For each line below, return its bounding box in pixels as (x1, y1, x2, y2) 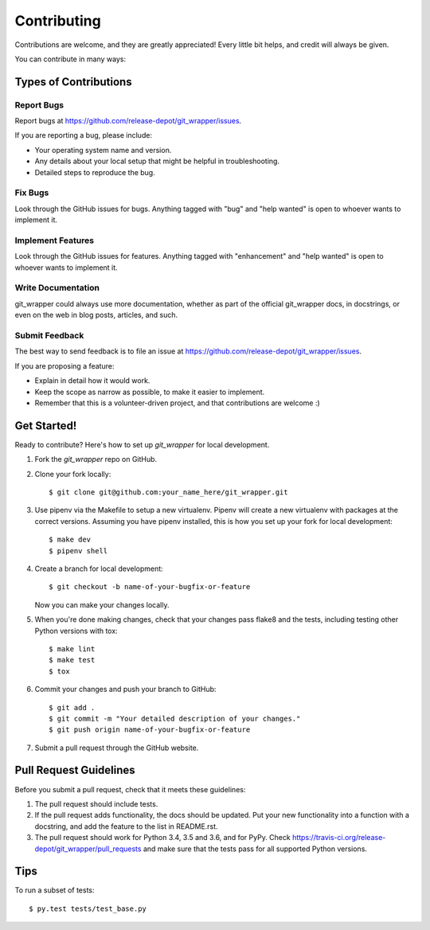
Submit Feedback (14, 330, 84, 342)
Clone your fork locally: (34, 469, 111, 479)
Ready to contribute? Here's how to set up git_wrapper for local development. (14, 440, 270, 449)
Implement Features (14, 235, 95, 246)
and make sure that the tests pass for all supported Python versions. (143, 844, 368, 854)
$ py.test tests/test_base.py (29, 904, 147, 913)
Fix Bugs (14, 187, 49, 198)
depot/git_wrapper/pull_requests (34, 844, 142, 854)
